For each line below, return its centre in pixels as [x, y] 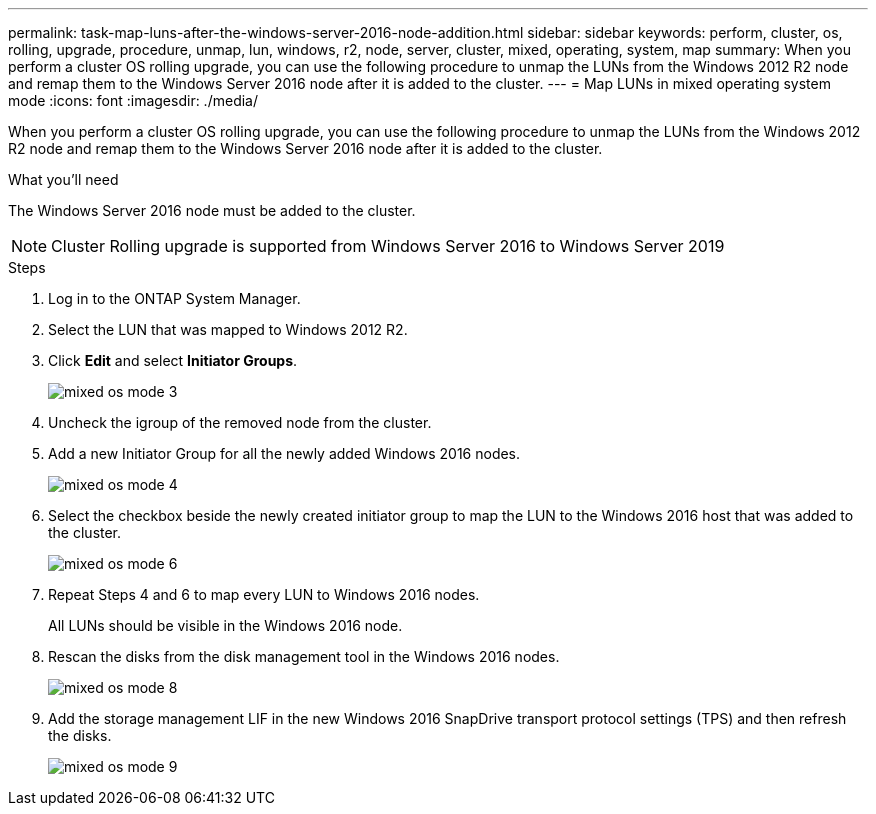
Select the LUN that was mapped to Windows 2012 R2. [228, 329]
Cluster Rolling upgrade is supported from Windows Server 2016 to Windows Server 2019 [388, 246]
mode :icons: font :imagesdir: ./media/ [133, 100]
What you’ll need [63, 179]
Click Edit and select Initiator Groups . [173, 360]
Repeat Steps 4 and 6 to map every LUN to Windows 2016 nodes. [264, 594]
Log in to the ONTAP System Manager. [174, 298]
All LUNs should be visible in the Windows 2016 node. [225, 625]
